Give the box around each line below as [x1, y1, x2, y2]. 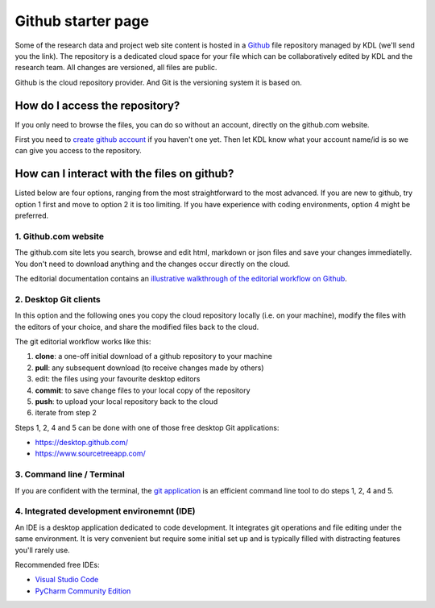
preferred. [14, 210, 49, 221]
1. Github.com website [14, 231, 105, 242]
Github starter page [14, 12, 149, 30]
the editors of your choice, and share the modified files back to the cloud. [14, 322, 259, 331]
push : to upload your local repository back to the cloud [35, 396, 218, 406]
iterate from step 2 [35, 408, 97, 418]
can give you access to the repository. [14, 146, 143, 156]
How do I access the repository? [14, 98, 180, 112]
